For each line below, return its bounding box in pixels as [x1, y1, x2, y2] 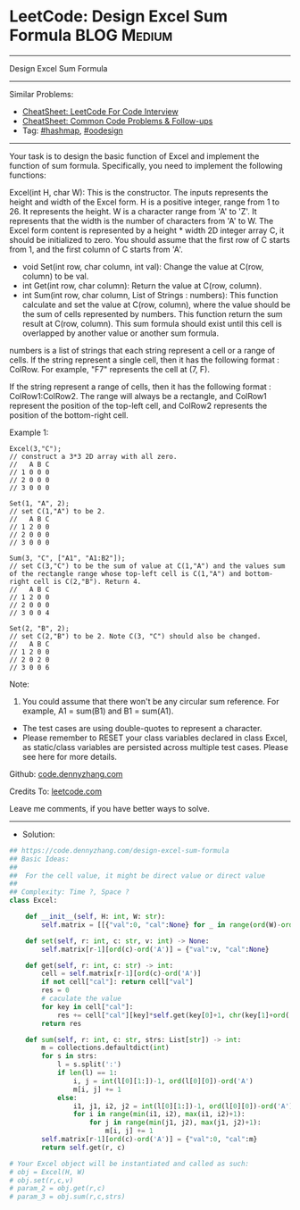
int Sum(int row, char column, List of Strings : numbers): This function [21, 289, 279, 300]
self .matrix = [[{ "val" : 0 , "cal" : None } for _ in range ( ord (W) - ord [41, 920, 294, 930]
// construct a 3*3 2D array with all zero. [9, 452, 178, 461]
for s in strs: [41, 1052, 98, 1061]
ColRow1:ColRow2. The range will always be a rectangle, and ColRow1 [9, 390, 268, 401]
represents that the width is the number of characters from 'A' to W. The [9, 215, 274, 226]
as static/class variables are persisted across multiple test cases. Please [21, 741, 288, 752]
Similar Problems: [9, 88, 74, 99]
